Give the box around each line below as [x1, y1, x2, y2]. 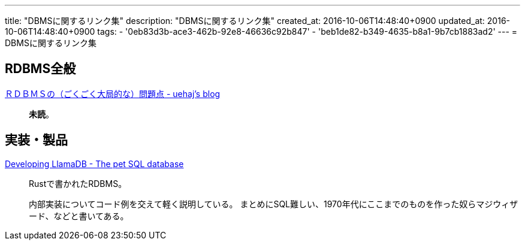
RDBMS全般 [5, 61, 76, 77]
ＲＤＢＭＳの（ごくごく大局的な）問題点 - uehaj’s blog [5, 88, 221, 99]
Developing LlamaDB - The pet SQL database [5, 158, 184, 169]
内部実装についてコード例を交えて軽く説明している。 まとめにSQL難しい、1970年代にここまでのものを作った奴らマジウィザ [29, 198, 518, 209]
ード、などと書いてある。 [29, 210, 129, 221]
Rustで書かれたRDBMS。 [29, 178, 127, 189]
